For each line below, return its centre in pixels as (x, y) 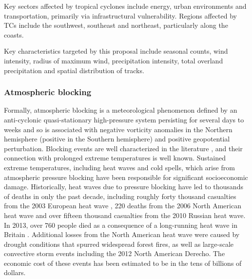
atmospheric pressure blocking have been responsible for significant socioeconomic (126, 177)
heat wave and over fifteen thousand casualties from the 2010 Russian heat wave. (125, 215)
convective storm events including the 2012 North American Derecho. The (115, 253)
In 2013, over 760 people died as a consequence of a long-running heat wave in (121, 225)
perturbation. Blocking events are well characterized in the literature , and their (123, 148)
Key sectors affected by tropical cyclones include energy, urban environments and (125, 6)
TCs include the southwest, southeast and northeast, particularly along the (116, 25)
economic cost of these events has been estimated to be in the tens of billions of (123, 263)
